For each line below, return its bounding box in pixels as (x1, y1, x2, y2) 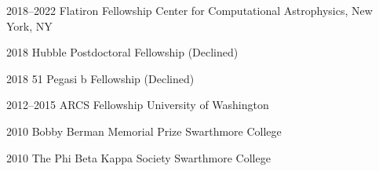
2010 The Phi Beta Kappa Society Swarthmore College (6, 149, 271, 166)
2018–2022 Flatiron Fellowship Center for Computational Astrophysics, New (6, 2, 373, 18)
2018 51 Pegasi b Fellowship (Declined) (6, 70, 195, 86)
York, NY (6, 17, 53, 34)
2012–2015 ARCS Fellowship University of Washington (6, 96, 269, 113)
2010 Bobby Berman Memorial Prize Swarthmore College (6, 122, 282, 139)
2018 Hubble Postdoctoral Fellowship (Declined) (6, 44, 239, 60)
